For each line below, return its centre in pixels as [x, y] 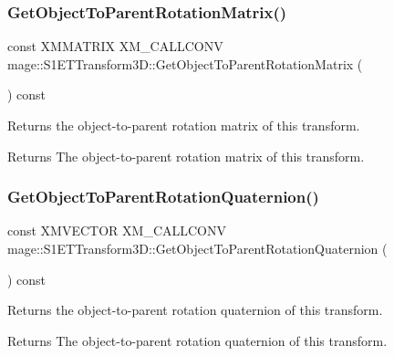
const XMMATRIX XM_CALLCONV [115, 46]
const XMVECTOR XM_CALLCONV [117, 230]
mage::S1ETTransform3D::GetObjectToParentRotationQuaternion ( [197, 248]
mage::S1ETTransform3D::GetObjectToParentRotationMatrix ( [185, 63]
